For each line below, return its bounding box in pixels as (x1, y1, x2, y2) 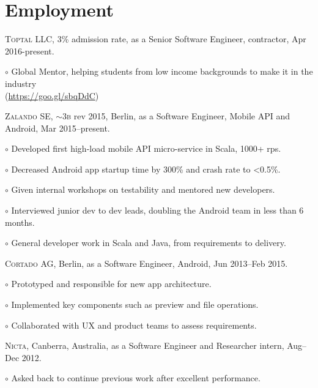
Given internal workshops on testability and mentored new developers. (11, 183, 275, 196)
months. (5, 215, 35, 228)
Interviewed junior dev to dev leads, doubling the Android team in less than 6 (11, 204, 304, 217)
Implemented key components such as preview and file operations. (11, 298, 259, 311)
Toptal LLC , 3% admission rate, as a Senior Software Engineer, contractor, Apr (5, 32, 306, 45)
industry (5, 76, 37, 89)
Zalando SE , (5, 110, 53, 122)
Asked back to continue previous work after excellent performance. (11, 371, 261, 384)
